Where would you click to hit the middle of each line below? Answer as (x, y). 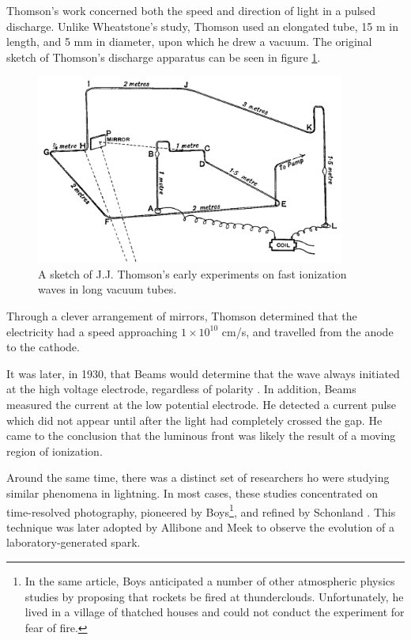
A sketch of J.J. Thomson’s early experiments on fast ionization (192, 273)
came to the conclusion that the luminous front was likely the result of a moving (201, 436)
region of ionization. (55, 451)
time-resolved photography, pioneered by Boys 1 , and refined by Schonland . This (201, 510)
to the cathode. (43, 347)
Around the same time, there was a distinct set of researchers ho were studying (198, 477)
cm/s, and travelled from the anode (307, 331)
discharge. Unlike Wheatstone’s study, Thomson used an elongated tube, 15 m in (202, 26)
